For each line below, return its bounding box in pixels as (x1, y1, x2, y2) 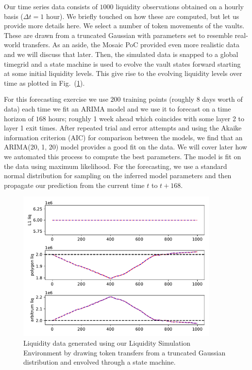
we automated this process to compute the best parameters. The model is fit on (4, 151, 241, 161)
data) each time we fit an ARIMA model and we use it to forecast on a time (4, 103, 231, 113)
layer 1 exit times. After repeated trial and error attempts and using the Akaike (4, 123, 242, 133)
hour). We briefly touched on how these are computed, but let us (46, 11, 239, 21)
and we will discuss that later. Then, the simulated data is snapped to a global (4, 49, 238, 59)
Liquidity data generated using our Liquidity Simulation (23, 338, 191, 348)
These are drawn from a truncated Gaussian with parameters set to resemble (4, 30, 233, 40)
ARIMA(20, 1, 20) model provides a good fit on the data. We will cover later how (4, 142, 247, 152)
